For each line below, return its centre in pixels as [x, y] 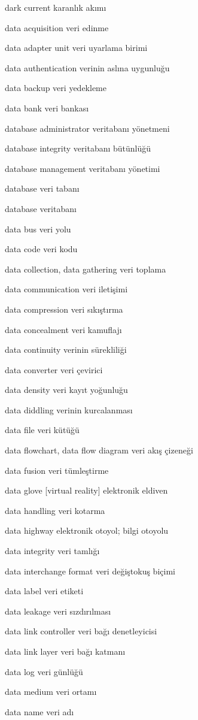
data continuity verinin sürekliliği [66, 350]
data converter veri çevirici [54, 369]
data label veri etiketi [44, 591]
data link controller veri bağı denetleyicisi [81, 631]
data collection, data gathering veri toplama [86, 269]
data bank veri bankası [47, 108]
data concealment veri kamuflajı [63, 329]
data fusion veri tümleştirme [57, 470]
